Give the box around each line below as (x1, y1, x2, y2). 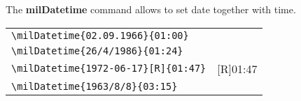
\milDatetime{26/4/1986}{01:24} (11, 45, 183, 56)
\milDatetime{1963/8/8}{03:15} (11, 80, 178, 92)
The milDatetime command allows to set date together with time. (6, 2, 296, 16)
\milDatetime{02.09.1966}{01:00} (11, 29, 189, 41)
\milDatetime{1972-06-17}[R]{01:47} (11, 63, 206, 75)
